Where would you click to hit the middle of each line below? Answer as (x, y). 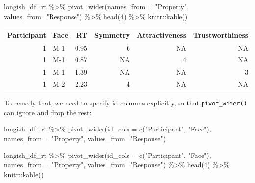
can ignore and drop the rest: (48, 112)
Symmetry (112, 35)
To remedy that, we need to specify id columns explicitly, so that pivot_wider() (126, 103)
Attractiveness (162, 35)
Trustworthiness (221, 35)
